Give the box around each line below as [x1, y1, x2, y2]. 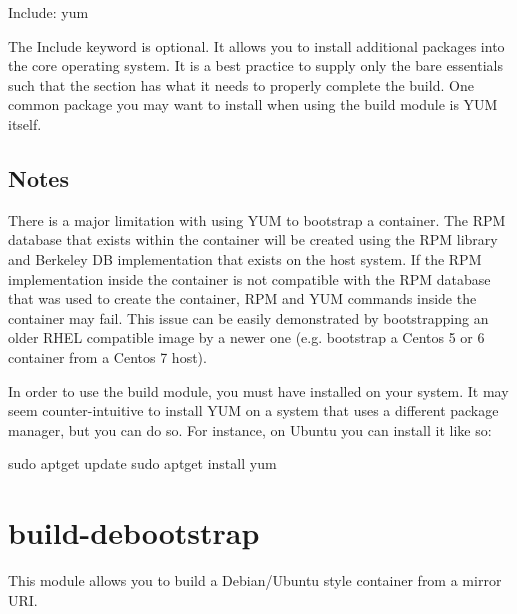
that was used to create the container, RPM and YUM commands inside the [8, 288, 477, 309]
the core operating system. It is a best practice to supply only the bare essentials [8, 55, 503, 76]
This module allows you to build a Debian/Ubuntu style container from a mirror [8, 570, 502, 591]
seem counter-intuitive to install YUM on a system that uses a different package [8, 400, 499, 421]
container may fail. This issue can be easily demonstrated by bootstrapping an [8, 307, 489, 328]
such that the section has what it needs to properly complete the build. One [8, 74, 474, 95]
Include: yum [8, 2, 89, 22]
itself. [8, 113, 42, 134]
